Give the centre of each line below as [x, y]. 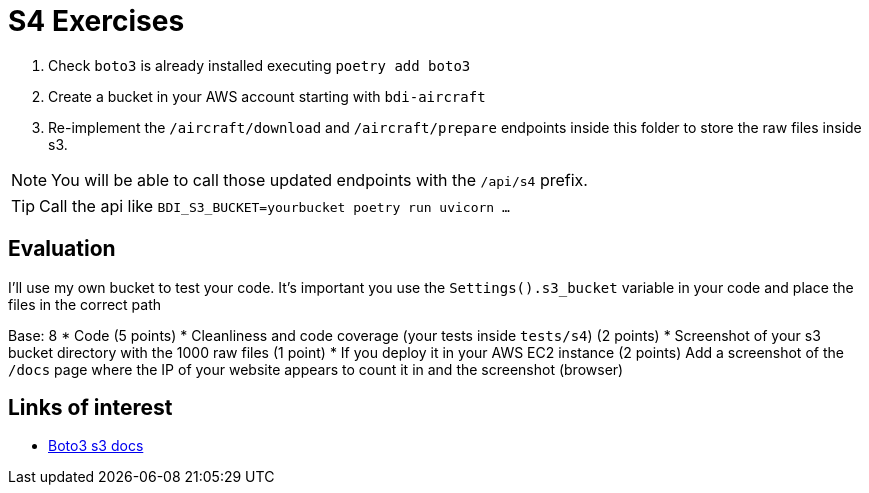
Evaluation [62, 249]
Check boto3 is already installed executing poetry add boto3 [259, 65]
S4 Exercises [96, 21]
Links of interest [90, 408]
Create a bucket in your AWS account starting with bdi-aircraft [267, 96]
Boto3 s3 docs [96, 446]
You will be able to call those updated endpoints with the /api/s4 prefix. [319, 179]
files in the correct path [85, 304]
